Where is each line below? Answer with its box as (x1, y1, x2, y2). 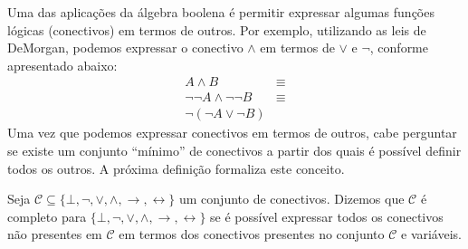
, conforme (369, 38, 429, 57)
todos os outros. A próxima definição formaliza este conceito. (7, 158, 345, 177)
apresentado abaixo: (7, 55, 118, 74)
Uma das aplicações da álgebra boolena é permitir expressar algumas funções (7, 3, 435, 21)
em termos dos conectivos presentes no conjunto (119, 225, 385, 244)
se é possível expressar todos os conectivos (210, 206, 444, 225)
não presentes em (7, 225, 102, 244)
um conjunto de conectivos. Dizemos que (179, 189, 405, 208)
